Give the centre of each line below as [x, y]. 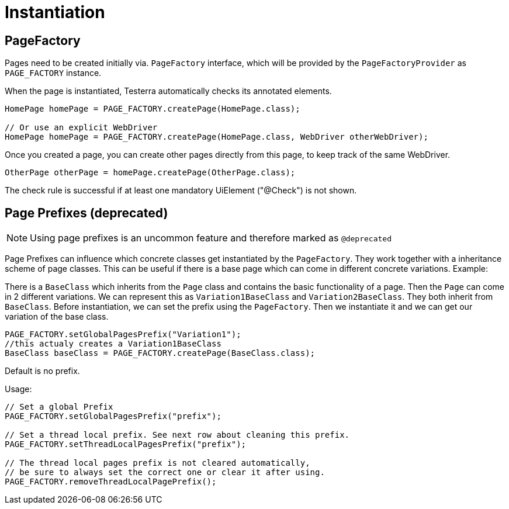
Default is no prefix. [42, 371]
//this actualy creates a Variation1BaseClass [113, 344]
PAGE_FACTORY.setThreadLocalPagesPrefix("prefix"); [126, 444]
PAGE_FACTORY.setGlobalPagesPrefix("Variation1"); [123, 335]
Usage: [18, 389]
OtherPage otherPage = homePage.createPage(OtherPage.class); [150, 173]
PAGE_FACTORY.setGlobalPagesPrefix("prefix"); [113, 416]
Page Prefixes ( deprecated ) [86, 213]
